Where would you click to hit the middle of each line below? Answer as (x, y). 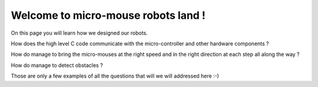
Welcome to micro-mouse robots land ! (108, 15)
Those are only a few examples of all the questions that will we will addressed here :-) (115, 76)
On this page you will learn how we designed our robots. (79, 33)
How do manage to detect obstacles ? (57, 65)
